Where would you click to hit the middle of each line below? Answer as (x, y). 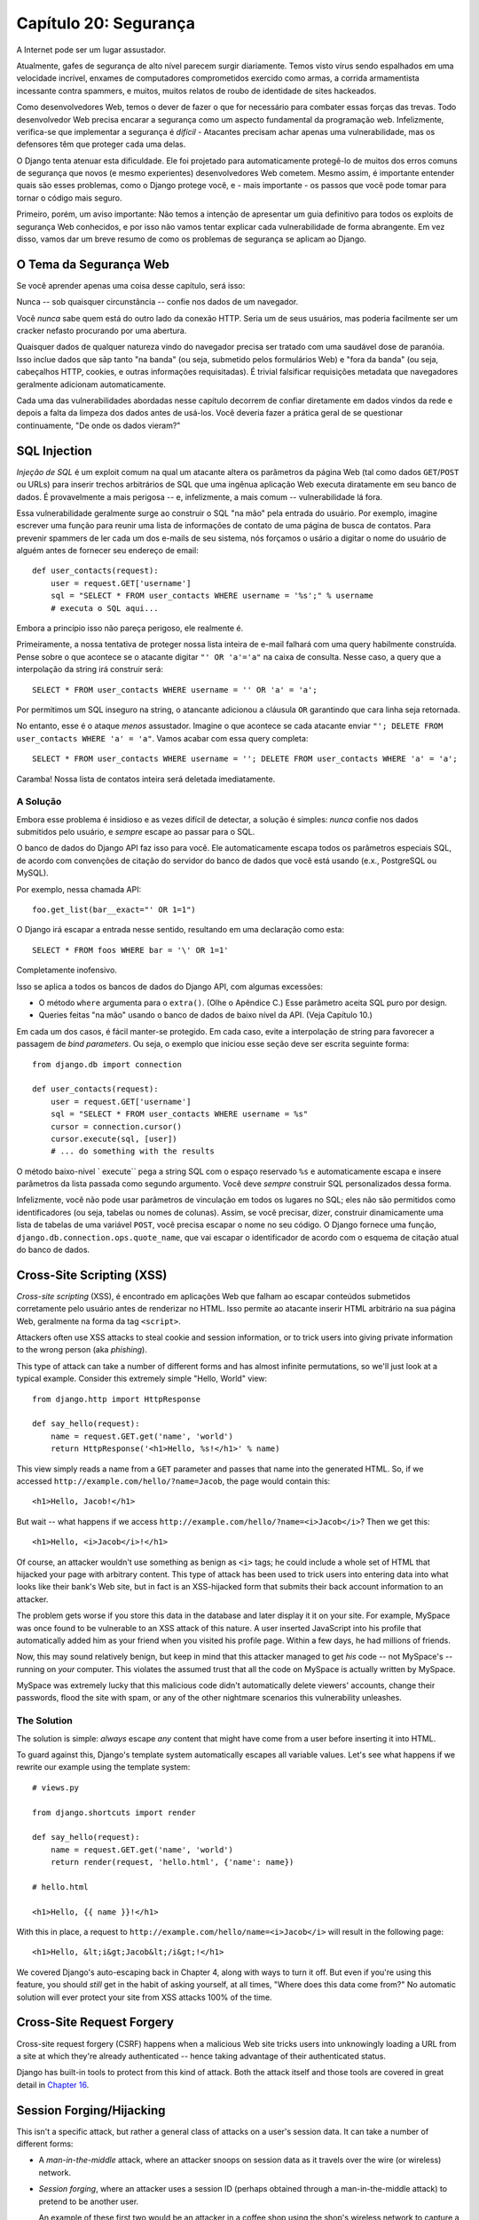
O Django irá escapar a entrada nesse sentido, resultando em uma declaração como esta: (181, 930)
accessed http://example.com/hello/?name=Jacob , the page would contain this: (173, 1481)
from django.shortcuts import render (114, 1812)
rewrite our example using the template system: (103, 1767)
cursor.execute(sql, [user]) (114, 1138)
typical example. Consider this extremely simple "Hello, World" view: (142, 1379)
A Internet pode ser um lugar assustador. (91, 50)
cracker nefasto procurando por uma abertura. (102, 331)
